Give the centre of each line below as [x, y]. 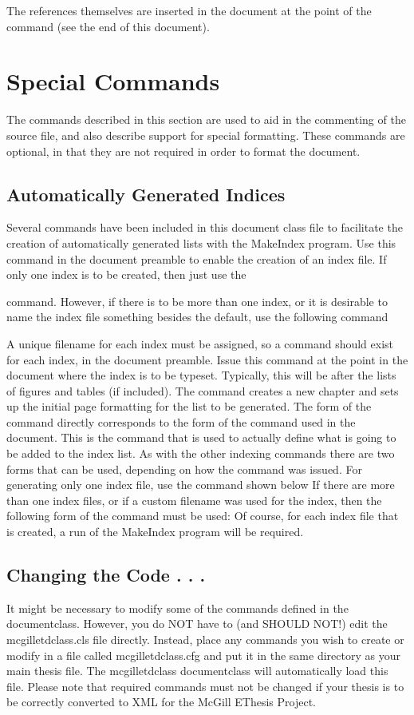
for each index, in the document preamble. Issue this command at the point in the [207, 359]
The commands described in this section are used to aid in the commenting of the [206, 119]
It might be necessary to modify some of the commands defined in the [177, 608]
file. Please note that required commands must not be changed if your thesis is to [205, 686]
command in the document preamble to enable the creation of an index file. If [197, 258]
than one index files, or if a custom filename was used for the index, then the [194, 500]
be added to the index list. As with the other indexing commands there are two [201, 453]
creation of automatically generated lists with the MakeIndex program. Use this [201, 242]
